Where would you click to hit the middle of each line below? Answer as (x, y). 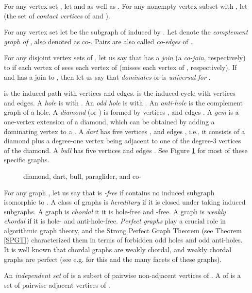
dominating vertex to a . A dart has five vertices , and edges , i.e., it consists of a (125, 131)
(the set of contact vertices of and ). (57, 15)
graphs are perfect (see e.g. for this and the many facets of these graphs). (113, 259)
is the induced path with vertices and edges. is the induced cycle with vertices (120, 93)
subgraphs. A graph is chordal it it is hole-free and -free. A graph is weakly (115, 211)
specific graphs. (27, 160)
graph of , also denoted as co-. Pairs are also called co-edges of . (98, 41)
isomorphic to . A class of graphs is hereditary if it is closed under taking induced (125, 202)
